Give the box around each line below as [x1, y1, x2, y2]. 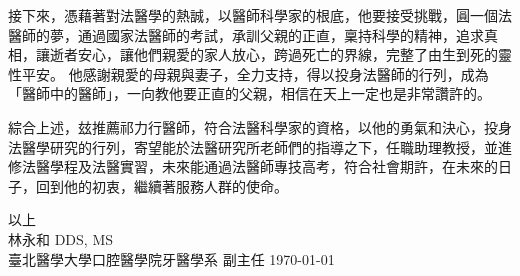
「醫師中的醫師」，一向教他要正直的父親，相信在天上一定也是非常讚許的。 [8, 83, 491, 104]
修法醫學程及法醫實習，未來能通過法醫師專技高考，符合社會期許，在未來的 [8, 156, 498, 177]
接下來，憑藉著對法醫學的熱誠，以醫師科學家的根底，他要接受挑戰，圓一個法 [8, 5, 512, 25]
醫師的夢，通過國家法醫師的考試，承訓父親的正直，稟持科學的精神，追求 [8, 24, 484, 45]
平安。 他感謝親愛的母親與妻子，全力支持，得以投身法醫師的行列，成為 [21, 63, 489, 84]
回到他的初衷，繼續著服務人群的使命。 [35, 175, 288, 196]
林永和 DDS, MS [8, 228, 114, 249]
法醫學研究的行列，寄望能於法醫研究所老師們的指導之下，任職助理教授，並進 [8, 136, 512, 157]
